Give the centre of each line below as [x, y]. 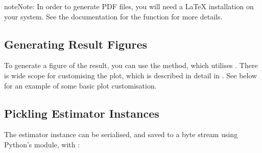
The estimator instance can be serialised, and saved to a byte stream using [121, 134]
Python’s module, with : [42, 144]
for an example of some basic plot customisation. [80, 85]
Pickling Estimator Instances [82, 113]
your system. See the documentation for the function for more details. [113, 16]
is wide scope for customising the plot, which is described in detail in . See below [131, 75]
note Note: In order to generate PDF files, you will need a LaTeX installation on [129, 6]
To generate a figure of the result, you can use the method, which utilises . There [131, 65]
